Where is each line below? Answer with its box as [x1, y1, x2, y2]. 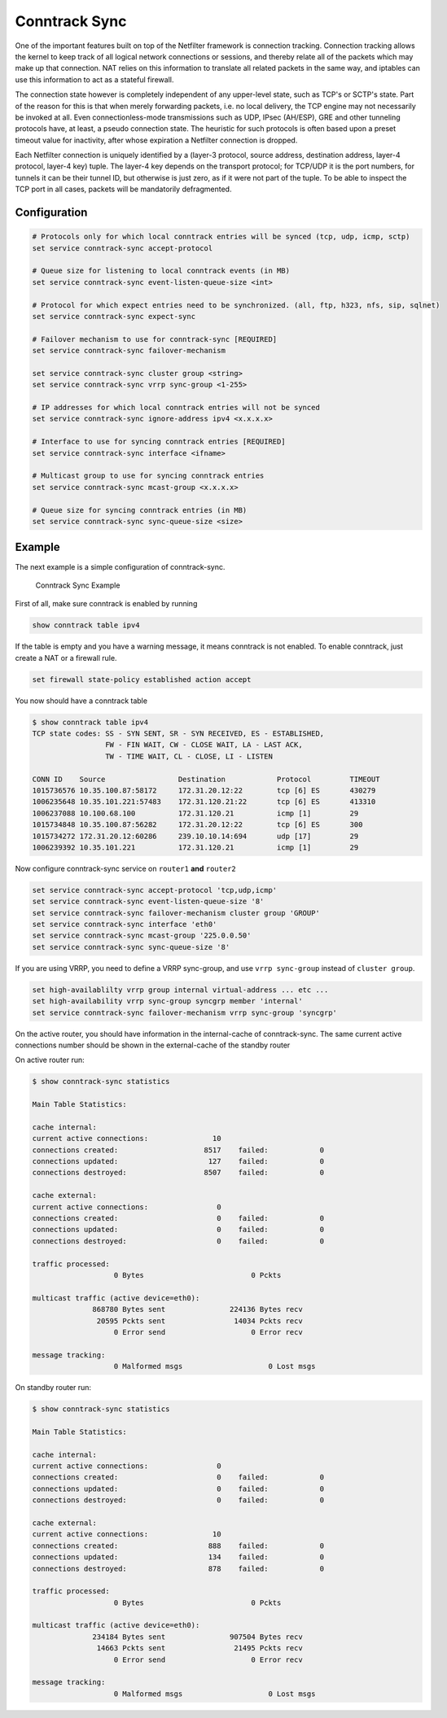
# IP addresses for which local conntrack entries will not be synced [32, 403, 321, 413]
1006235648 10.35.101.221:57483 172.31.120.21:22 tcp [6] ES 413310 [32, 798, 376, 807]
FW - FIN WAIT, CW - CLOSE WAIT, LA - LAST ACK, [104, 741, 303, 750]
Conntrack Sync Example [35, 580, 121, 590]
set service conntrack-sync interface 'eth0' [32, 920, 217, 929]
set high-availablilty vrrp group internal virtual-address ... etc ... [32, 985, 329, 995]
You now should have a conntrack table [15, 696, 148, 706]
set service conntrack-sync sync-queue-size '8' [32, 942, 230, 951]
